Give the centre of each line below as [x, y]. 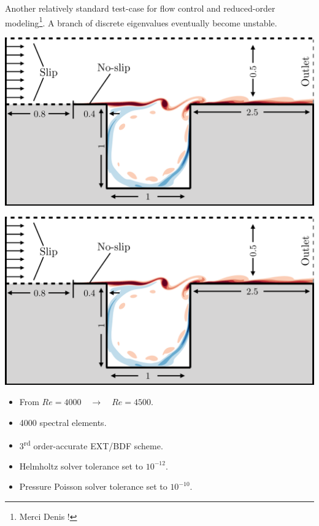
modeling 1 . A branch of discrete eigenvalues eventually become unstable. [141, 21]
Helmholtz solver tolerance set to [81, 466]
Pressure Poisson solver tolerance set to [93, 486]
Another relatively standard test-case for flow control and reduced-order [140, 8]
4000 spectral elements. [63, 422]
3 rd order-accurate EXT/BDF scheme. [91, 444]
